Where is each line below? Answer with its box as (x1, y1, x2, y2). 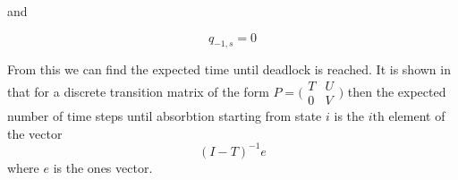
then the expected (347, 81, 446, 100)
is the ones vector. (53, 158, 153, 176)
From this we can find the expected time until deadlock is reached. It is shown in (7, 60, 451, 79)
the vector (7, 124, 63, 142)
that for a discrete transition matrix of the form (7, 81, 269, 100)
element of (388, 107, 445, 125)
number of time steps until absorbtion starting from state (7, 107, 322, 125)
